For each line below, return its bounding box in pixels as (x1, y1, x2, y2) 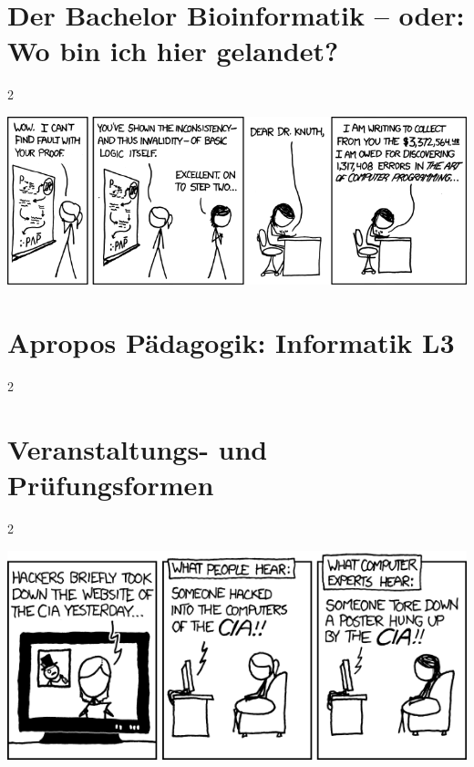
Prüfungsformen (7, 466, 214, 503)
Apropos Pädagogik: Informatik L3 (7, 324, 455, 361)
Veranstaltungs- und (7, 430, 268, 467)
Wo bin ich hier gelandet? (7, 32, 339, 69)
